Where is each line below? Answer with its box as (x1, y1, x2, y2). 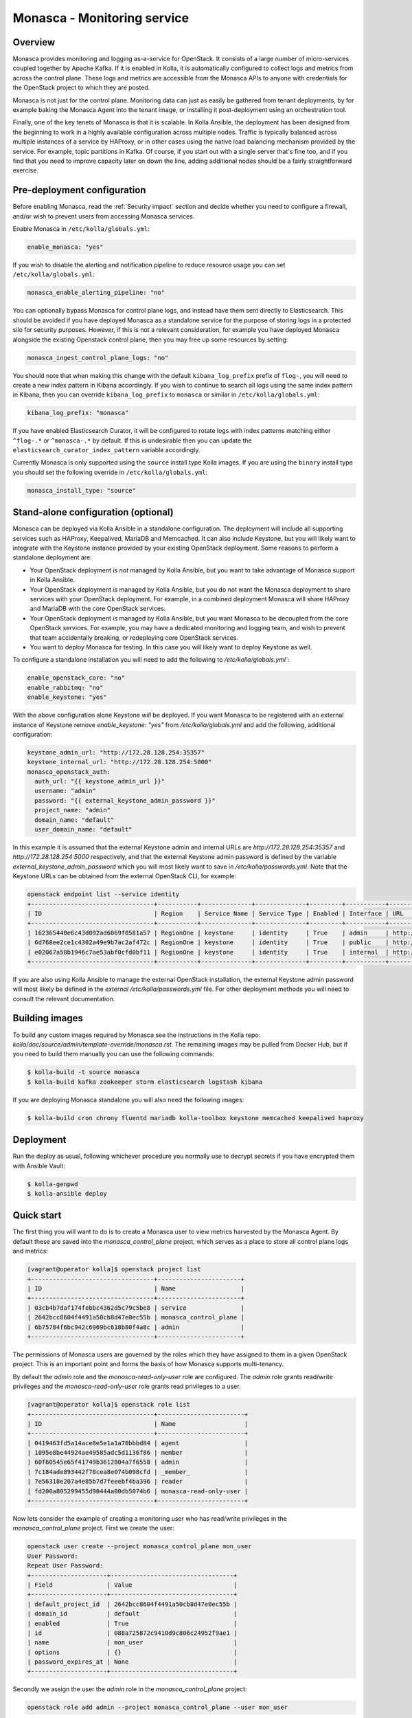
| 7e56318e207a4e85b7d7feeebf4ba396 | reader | (27, 1477, 249, 1486)
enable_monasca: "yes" (27, 243, 104, 251)
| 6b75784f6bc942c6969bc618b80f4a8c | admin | (27, 1323, 245, 1331)
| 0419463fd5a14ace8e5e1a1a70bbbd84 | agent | (27, 1439, 249, 1447)
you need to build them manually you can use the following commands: (12, 1050, 214, 1058)
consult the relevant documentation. (12, 994, 115, 1003)
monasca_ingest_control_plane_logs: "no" (27, 354, 169, 361)
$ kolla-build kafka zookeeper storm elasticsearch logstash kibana (27, 1078, 263, 1086)
